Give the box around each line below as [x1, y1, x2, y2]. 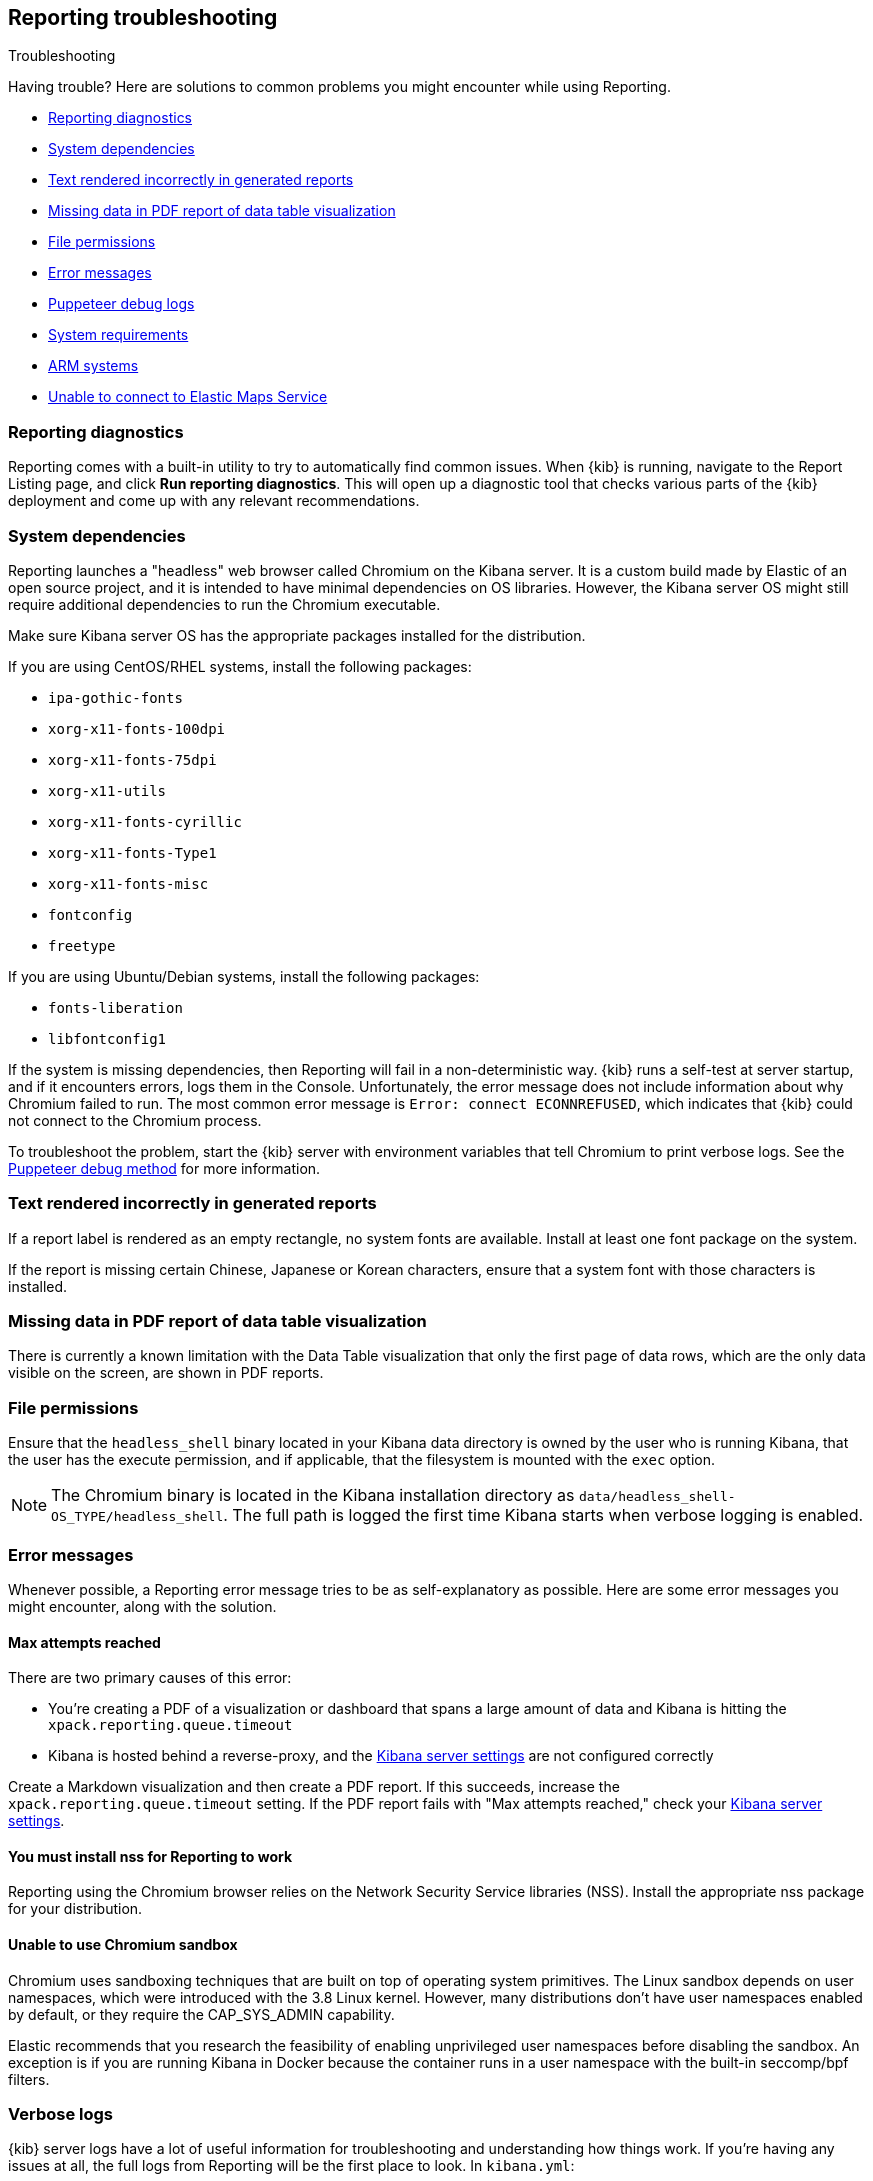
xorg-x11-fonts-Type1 [48, 844, 217, 861]
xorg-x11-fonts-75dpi [48, 751, 217, 768]
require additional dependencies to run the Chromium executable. [8, 595, 441, 613]
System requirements [48, 326, 189, 344]
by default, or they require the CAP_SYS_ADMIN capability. [8, 2005, 395, 2023]
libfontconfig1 [48, 1030, 167, 1047]
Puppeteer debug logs [48, 295, 195, 313]
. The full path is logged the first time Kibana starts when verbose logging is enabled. [223, 1505, 864, 1526]
